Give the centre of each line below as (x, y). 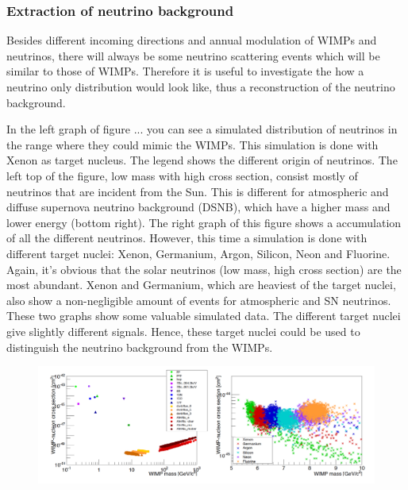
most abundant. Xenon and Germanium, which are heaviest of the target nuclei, (201, 285)
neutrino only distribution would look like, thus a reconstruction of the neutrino (201, 87)
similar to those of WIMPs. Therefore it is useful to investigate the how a (185, 71)
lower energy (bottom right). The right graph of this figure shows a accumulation (204, 222)
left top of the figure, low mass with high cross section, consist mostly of (182, 175)
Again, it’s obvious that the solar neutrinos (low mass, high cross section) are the (204, 269)
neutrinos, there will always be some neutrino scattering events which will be (193, 55)
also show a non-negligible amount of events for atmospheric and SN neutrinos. (199, 300)
